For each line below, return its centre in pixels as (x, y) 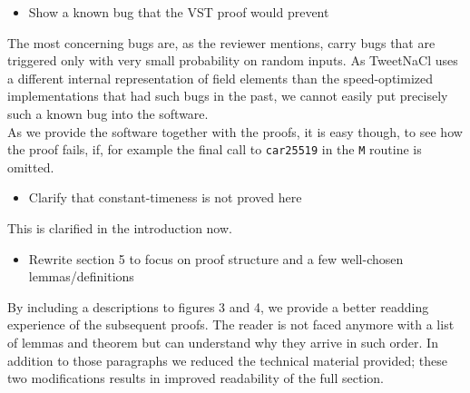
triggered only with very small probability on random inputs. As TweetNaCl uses (233, 60)
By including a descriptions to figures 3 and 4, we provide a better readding (218, 306)
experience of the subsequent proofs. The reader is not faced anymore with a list (231, 324)
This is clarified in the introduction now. (120, 228)
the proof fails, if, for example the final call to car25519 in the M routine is (215, 149)
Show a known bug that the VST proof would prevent (179, 12)
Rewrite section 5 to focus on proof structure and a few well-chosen (216, 258)
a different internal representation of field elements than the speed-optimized (220, 78)
